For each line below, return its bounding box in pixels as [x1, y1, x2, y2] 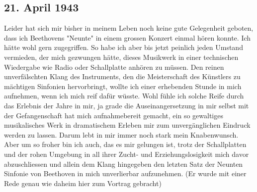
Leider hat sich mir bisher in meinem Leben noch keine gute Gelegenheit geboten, [4, 23, 254, 33]
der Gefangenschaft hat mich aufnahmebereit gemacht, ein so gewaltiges [4, 110, 223, 120]
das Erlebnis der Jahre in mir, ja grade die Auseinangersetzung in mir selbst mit [4, 100, 249, 110]
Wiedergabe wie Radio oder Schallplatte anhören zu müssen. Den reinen [4, 61, 224, 72]
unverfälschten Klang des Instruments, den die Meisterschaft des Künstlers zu [4, 71, 241, 82]
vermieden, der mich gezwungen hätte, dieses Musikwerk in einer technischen [4, 51, 239, 62]
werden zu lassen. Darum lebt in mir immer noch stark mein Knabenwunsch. [4, 129, 239, 140]
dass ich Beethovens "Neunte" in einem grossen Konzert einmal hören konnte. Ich [4, 32, 251, 43]
